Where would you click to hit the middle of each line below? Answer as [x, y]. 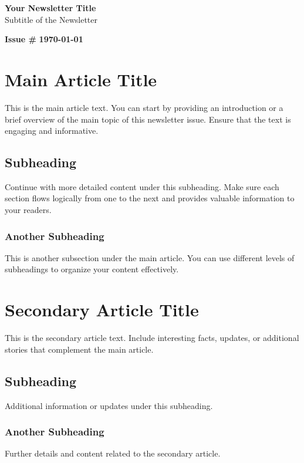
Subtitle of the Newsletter [51, 19]
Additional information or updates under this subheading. [109, 405]
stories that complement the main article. [79, 349]
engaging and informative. [52, 131]
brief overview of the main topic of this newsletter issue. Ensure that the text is [148, 119]
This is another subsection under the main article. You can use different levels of [150, 257]
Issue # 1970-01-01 [44, 39]
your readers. [28, 210]
